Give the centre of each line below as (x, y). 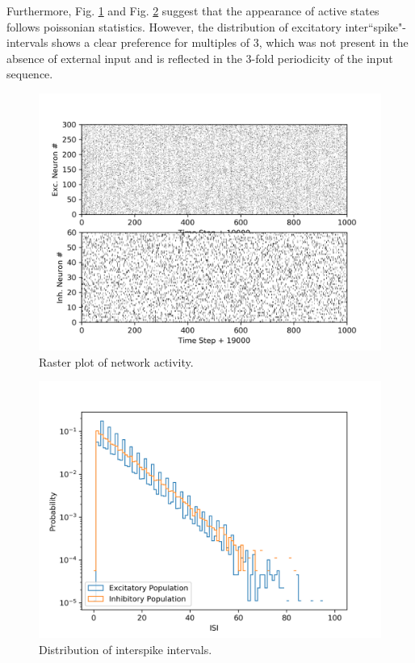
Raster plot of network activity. (116, 361)
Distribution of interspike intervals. (126, 649)
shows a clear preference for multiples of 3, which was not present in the (230, 42)
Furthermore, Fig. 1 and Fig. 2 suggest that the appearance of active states (193, 10)
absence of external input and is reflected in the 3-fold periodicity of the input (200, 58)
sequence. (30, 74)
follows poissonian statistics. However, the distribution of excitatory (174, 26)
